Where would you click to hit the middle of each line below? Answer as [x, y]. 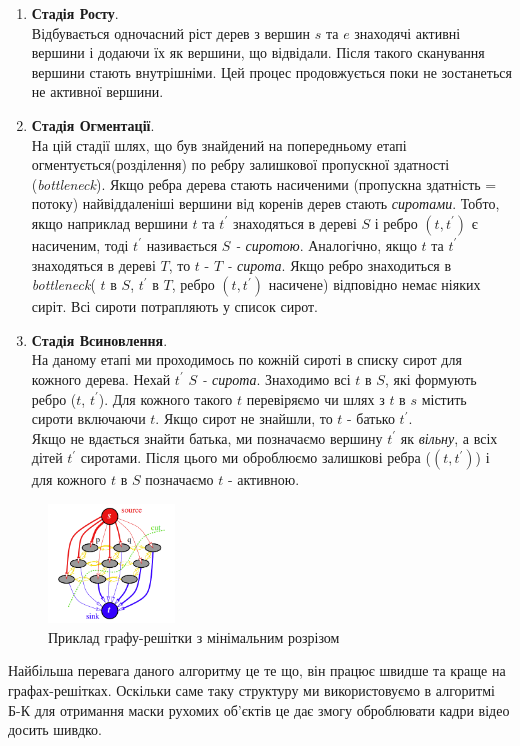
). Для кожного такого [165, 398]
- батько [371, 418]
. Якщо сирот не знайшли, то [244, 418]
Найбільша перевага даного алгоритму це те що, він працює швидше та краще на [257, 670]
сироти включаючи [88, 418]
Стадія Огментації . [93, 124]
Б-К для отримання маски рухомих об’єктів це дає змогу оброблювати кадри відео [259, 709]
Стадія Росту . [75, 13]
